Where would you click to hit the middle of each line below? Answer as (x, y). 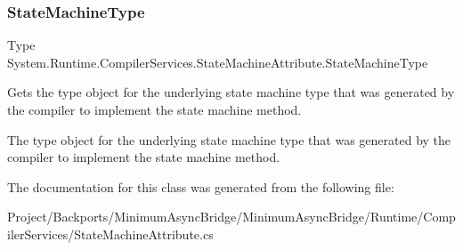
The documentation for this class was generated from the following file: (201, 186)
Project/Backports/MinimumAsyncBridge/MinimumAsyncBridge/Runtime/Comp (231, 217)
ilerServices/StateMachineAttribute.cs (110, 234)
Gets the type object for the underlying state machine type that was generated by (231, 92)
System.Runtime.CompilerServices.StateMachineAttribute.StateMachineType (218, 62)
